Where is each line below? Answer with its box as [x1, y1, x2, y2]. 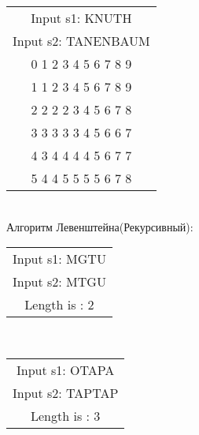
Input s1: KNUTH [31, 9, 132, 27]
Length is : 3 [31, 406, 101, 425]
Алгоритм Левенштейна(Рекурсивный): [6, 218, 193, 234]
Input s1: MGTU [13, 249, 106, 268]
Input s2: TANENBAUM [13, 32, 150, 50]
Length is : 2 [24, 295, 94, 314]
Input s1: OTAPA [17, 360, 115, 379]
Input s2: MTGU [13, 272, 106, 291]
